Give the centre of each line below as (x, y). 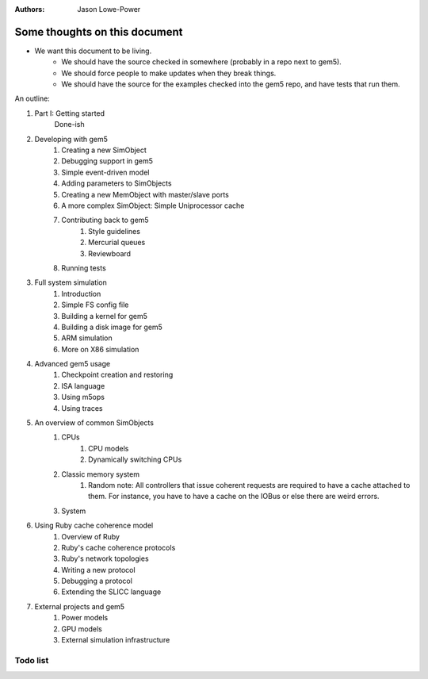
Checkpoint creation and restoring (117, 375)
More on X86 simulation (100, 349)
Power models (85, 618)
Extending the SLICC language (111, 592)
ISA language (83, 386)
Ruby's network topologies (105, 558)
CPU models (109, 448)
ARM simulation (87, 338)
